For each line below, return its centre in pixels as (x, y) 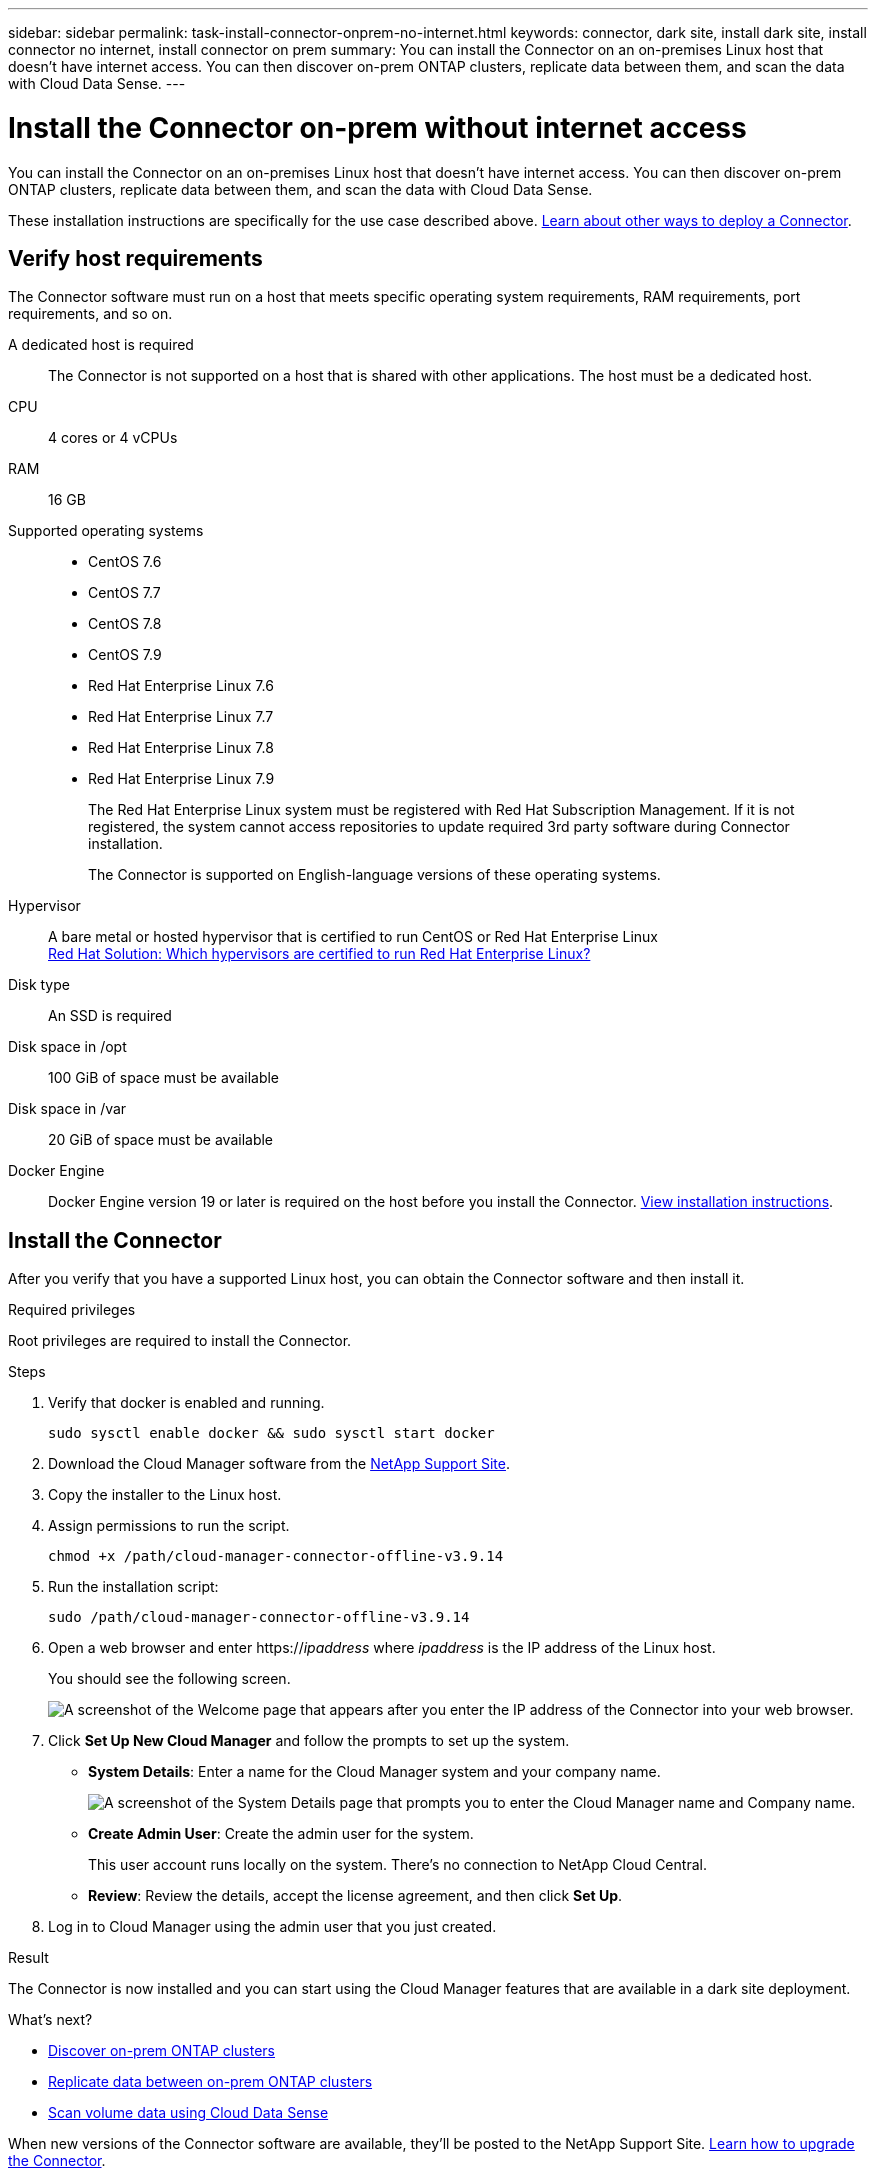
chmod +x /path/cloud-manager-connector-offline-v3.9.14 (276, 1556)
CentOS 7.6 (125, 562)
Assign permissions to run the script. (169, 1526)
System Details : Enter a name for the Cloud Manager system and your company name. (374, 1772)
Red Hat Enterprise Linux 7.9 (181, 779)
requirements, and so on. (90, 314)
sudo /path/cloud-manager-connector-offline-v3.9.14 (259, 1617)
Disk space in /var (67, 1109)
